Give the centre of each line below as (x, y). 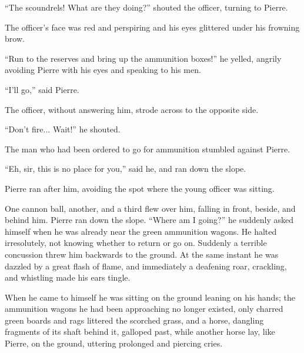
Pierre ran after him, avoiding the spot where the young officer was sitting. (140, 188)
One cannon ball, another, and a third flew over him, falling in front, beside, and (150, 208)
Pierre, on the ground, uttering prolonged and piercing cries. (114, 343)
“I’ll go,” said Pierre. (42, 89)
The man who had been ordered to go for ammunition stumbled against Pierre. (148, 149)
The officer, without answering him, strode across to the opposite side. (132, 109)
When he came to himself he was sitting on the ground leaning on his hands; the (150, 297)
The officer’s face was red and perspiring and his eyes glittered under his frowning (152, 27)
